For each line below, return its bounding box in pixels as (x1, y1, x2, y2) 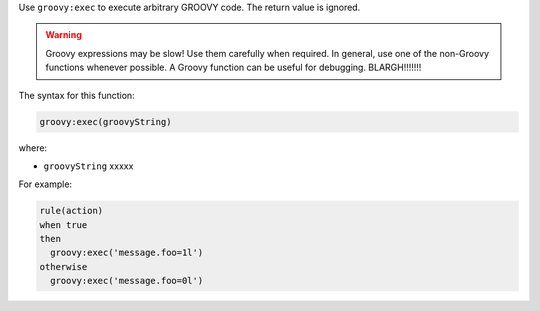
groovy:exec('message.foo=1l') (50, 247, 204, 259)
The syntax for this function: (18, 89, 135, 101)
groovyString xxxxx (43, 160, 134, 172)
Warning (45, 29, 82, 41)
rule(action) (39, 205, 104, 217)
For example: (18, 178, 73, 190)
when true (39, 219, 88, 230)
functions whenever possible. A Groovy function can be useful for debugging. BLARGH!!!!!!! (45, 61, 422, 74)
